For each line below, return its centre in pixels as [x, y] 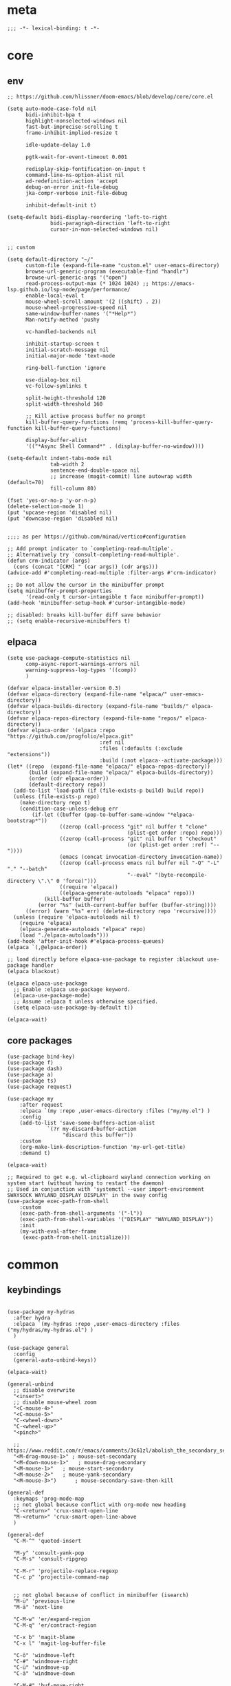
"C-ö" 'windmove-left [44, 1655]
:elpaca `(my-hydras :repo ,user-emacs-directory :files [97, 1324]
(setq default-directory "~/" [51, 259]
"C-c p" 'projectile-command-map [61, 1577]
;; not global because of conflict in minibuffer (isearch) [101, 1595]
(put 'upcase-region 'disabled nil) [59, 512]
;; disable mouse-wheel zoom [55, 1402]
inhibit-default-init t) [61, 205]
